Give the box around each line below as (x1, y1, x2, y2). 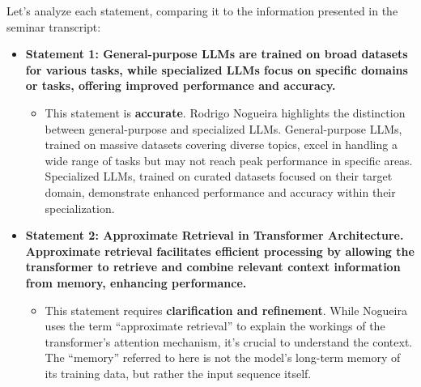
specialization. (45, 199, 115, 216)
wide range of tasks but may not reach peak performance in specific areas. (45, 151, 413, 168)
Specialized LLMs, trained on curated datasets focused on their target (45, 168, 393, 185)
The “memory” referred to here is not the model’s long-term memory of (45, 349, 401, 366)
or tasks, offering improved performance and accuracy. (25, 77, 336, 94)
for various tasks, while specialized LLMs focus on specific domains (25, 61, 408, 78)
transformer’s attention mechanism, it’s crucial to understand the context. (45, 333, 413, 350)
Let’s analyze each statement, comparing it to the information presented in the (6, 2, 398, 19)
